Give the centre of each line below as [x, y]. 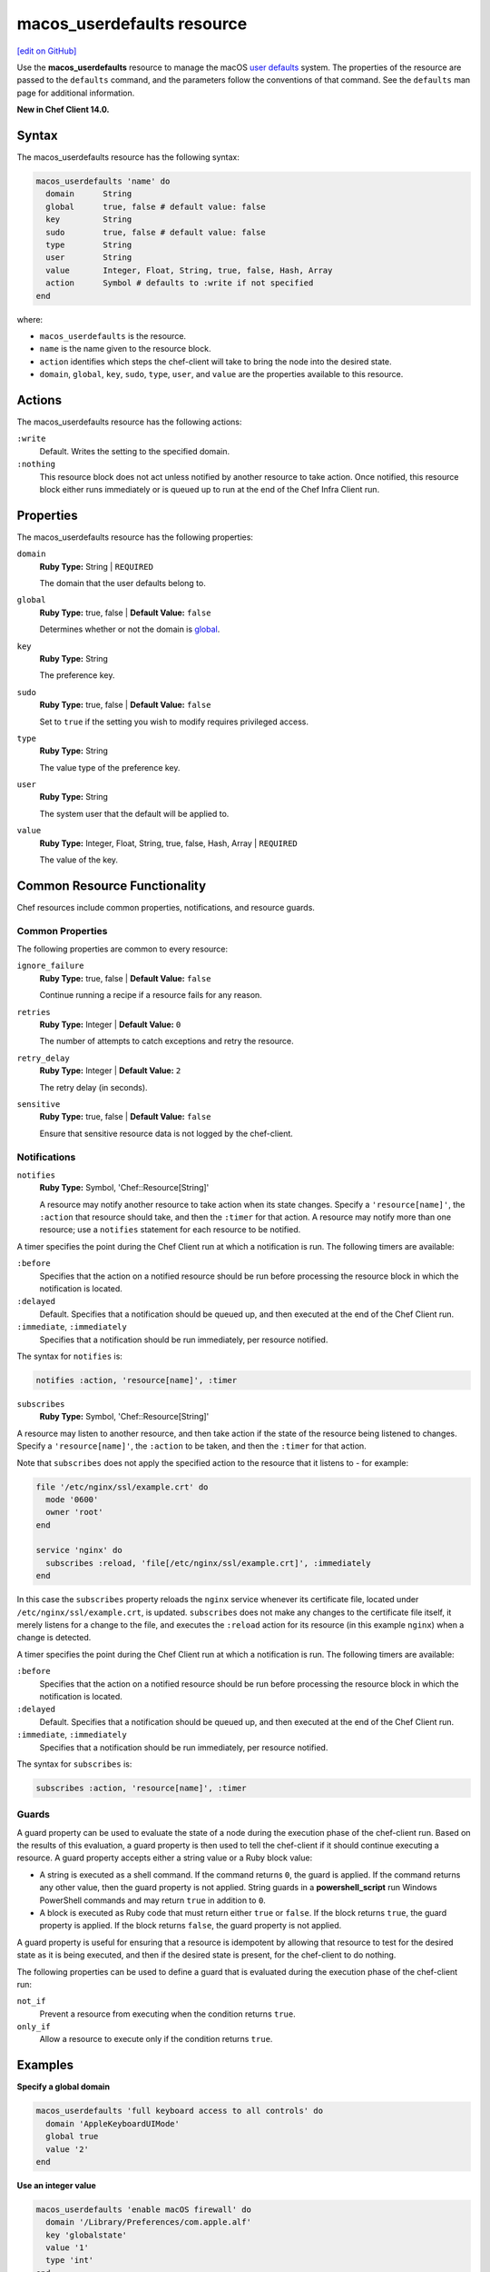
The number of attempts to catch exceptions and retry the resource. [167, 1041]
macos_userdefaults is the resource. [113, 335]
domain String [89, 194]
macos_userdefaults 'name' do [103, 181]
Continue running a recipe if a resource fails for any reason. [151, 995]
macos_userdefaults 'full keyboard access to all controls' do [180, 2111]
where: [30, 319]
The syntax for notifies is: [69, 1356]
